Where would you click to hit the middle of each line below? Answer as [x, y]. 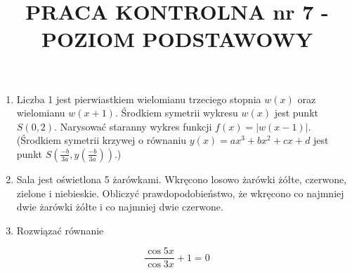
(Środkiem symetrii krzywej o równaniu [102, 140]
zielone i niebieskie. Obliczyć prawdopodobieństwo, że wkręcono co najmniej [180, 193]
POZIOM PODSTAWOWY [177, 39]
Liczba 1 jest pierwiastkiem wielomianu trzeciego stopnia [139, 99]
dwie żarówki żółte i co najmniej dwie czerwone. [120, 207]
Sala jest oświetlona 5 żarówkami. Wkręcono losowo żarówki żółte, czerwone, [182, 179]
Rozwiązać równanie [60, 230]
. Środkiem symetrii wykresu [176, 113]
